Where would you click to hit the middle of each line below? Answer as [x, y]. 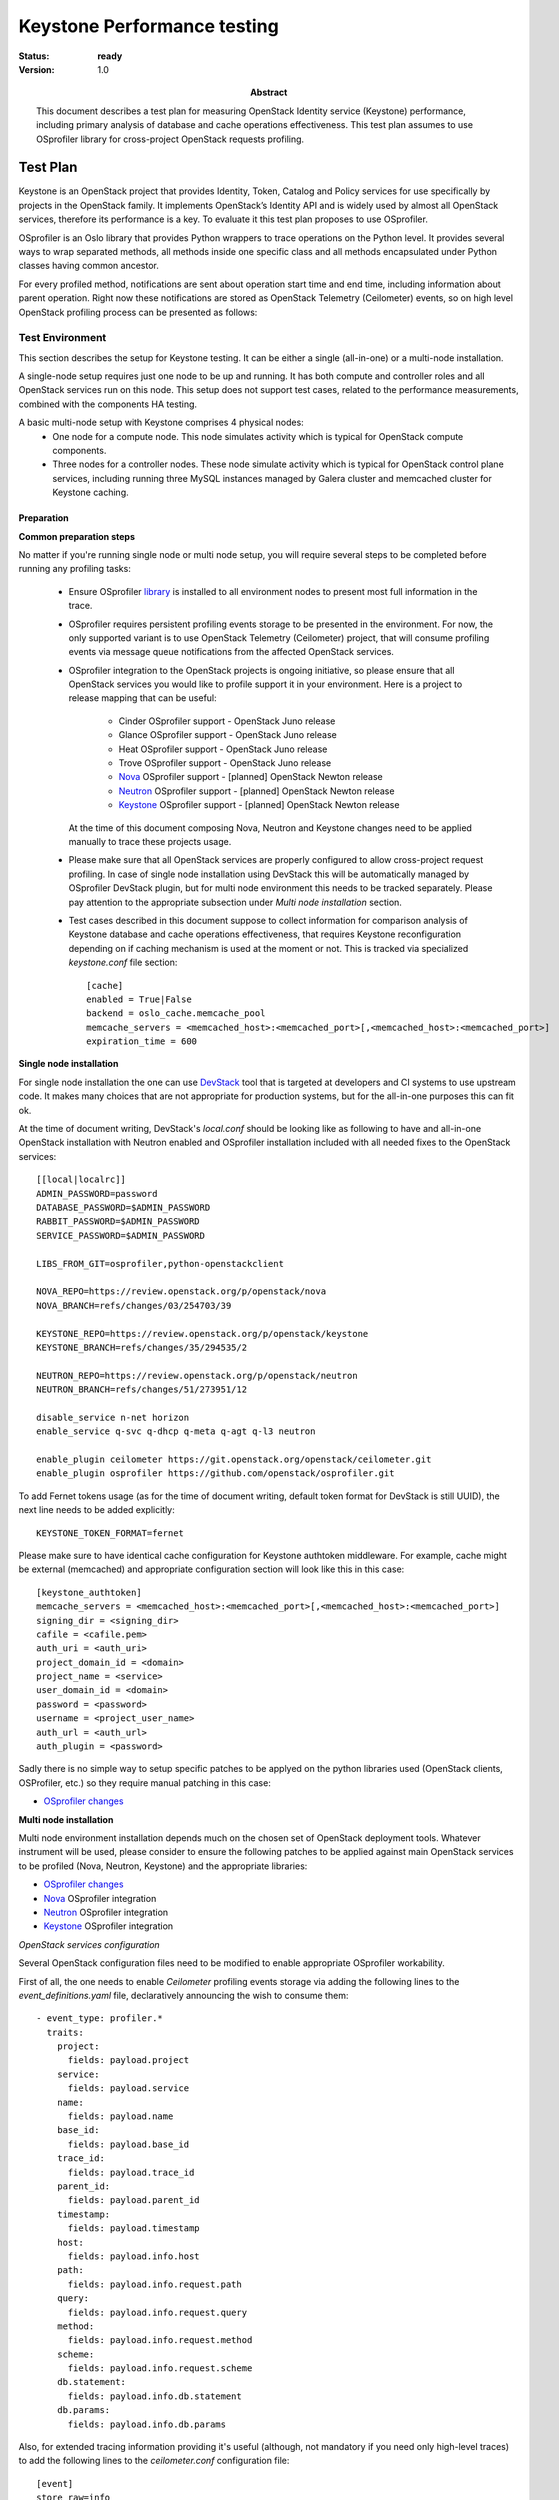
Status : [34, 56]
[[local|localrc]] [81, 1179]
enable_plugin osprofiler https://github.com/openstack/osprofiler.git [215, 1473]
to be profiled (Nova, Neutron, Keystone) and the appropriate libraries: [163, 1866]
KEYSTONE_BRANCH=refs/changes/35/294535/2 [142, 1347]
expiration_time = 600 [142, 1041]
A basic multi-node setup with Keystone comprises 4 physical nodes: [161, 422]
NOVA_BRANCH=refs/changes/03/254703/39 [134, 1305]
